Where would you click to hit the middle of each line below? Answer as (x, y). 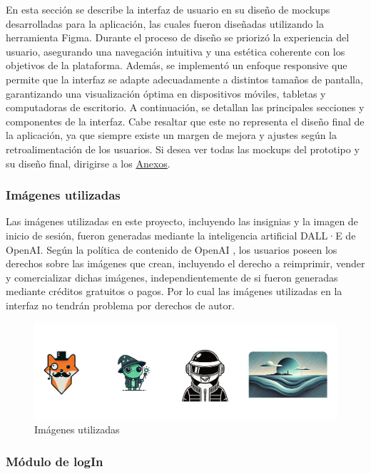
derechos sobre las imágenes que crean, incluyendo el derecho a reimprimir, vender (185, 263)
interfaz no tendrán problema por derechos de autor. (120, 305)
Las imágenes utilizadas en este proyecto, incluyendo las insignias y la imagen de (182, 221)
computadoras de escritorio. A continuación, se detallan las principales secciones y (185, 107)
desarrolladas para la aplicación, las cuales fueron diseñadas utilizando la (165, 23)
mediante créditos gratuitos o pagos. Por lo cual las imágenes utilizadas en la (174, 291)
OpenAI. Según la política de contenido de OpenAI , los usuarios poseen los (172, 249)
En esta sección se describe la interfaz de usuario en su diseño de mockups (168, 9)
